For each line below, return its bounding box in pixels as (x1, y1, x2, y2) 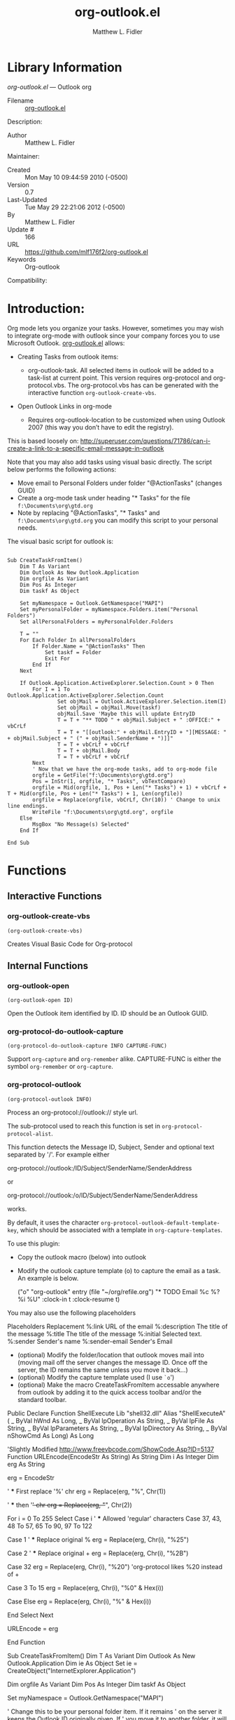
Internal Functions (7, 959, 89, 972)
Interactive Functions (7, 891, 103, 902)
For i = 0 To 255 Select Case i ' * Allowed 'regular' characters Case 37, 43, (7, 1514, 222, 1523)
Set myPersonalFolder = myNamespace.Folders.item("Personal (20, 606, 199, 613)
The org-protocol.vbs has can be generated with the (67, 380, 219, 389)
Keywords (7, 255, 36, 263)
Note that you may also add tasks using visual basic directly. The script (7, 458, 212, 466)
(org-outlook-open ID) (7, 997, 73, 1004)
